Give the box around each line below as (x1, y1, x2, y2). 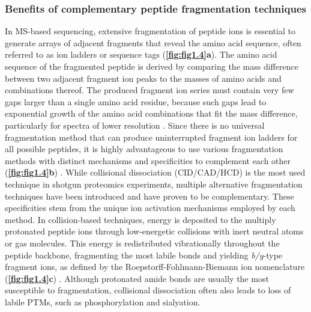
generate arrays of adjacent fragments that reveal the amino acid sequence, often (5, 36, 301, 49)
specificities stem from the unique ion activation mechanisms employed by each (5, 201, 295, 214)
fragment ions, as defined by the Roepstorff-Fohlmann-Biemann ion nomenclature (5, 260, 305, 273)
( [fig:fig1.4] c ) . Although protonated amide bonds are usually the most (5, 272, 269, 284)
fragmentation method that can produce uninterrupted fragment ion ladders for (5, 130, 298, 143)
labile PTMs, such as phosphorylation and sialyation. (5, 295, 201, 308)
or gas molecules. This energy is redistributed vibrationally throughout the (5, 236, 280, 249)
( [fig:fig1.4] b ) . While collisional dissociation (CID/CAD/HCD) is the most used (5, 166, 306, 179)
